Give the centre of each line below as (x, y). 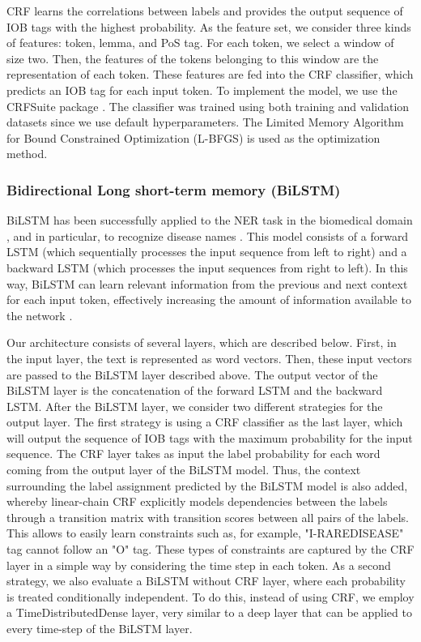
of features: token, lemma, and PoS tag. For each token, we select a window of (200, 43)
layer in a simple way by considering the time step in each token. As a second (199, 565)
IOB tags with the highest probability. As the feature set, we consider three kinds (209, 26)
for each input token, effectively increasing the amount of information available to (209, 300)
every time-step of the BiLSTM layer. (100, 628)
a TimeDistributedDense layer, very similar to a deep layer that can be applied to (209, 612)
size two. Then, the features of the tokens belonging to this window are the (193, 58)
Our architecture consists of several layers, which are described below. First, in (202, 342)
